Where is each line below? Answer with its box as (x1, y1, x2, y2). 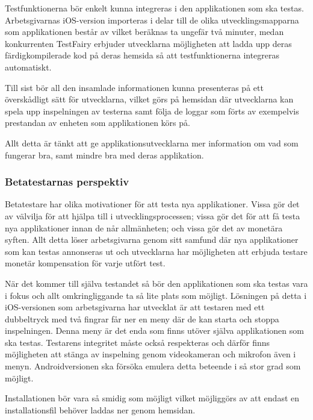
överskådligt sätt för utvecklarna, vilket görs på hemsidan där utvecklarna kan (5, 93, 294, 105)
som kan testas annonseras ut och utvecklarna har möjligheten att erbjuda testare (5, 245, 308, 257)
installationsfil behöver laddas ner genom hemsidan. (5, 403, 196, 416)
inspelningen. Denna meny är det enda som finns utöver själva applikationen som (5, 324, 304, 337)
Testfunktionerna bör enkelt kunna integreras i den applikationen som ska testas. (5, 2, 304, 14)
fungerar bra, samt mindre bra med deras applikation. (5, 148, 204, 161)
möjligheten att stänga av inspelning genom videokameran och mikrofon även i (5, 348, 296, 360)
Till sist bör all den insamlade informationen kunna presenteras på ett (5, 81, 264, 93)
